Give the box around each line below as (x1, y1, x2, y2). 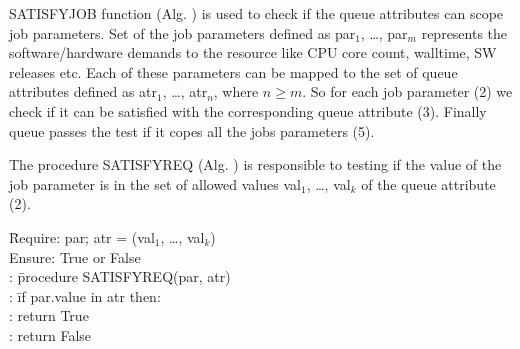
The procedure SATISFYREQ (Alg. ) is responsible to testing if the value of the (9, 154, 502, 175)
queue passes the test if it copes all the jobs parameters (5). (9, 120, 375, 141)
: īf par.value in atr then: (9, 285, 161, 306)
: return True (9, 305, 89, 326)
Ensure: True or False (9, 246, 141, 267)
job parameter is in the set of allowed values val (9, 173, 301, 194)
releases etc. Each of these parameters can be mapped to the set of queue (9, 61, 458, 82)
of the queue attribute (361, 173, 496, 194)
